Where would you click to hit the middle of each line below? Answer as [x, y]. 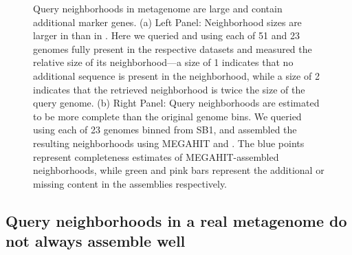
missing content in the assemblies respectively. [130, 183]
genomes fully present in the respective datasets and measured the [173, 48]
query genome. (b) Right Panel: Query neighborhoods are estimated [176, 103]
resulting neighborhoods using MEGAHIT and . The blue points [169, 143]
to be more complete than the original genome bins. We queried [167, 116]
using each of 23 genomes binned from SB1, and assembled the [165, 130]
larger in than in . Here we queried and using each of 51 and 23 [166, 35]
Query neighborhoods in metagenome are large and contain [158, 8]
